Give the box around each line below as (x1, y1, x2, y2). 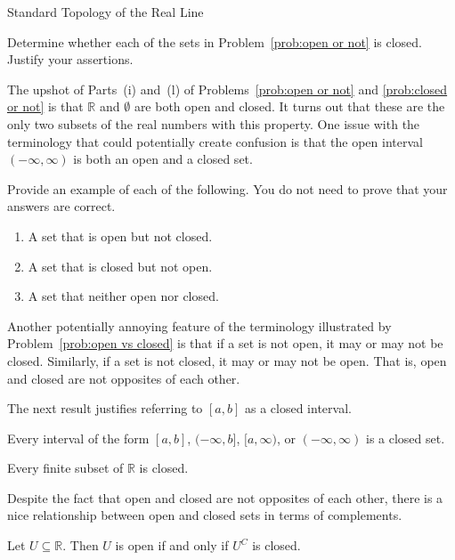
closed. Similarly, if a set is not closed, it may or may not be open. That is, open (7, 351, 447, 369)
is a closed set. (365, 428, 445, 447)
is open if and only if (115, 536, 229, 555)
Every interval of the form (7, 428, 150, 447)
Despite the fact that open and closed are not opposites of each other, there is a (7, 488, 443, 507)
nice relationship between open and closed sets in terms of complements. (7, 506, 402, 524)
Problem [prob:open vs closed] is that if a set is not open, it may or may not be (7, 334, 443, 353)
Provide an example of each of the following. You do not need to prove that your (7, 179, 448, 198)
